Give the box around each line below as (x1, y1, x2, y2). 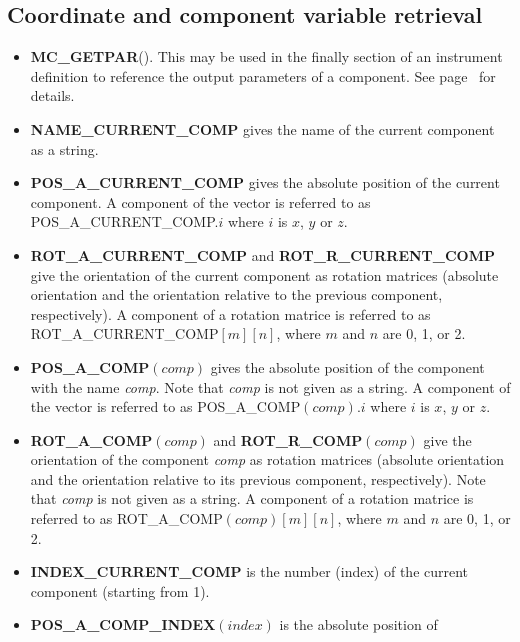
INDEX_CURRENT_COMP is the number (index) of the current (30, 561, 469, 582)
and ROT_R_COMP (213, 429, 363, 450)
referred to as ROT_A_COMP (30, 508, 223, 529)
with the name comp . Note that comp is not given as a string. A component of (30, 376, 511, 397)
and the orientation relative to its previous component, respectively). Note (30, 468, 486, 489)
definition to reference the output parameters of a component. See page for (30, 65, 496, 86)
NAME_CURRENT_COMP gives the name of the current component (30, 118, 495, 139)
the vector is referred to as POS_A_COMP (30, 396, 301, 417)
